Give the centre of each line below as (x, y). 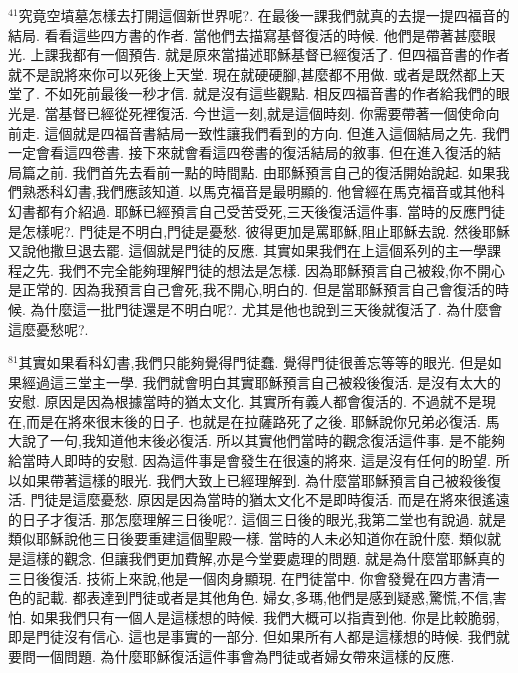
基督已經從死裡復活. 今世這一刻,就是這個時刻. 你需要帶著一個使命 (272, 112)
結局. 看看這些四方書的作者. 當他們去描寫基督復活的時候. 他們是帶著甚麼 (245, 34)
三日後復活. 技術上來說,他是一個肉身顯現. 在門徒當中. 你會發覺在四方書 (240, 577)
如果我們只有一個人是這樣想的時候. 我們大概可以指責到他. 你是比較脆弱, (265, 616)
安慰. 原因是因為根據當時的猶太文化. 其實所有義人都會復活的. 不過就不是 (245, 401)
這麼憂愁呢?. (48, 328)
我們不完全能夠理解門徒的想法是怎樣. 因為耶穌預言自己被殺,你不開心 (281, 269)
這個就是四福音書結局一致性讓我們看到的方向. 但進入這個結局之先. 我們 (277, 132)
